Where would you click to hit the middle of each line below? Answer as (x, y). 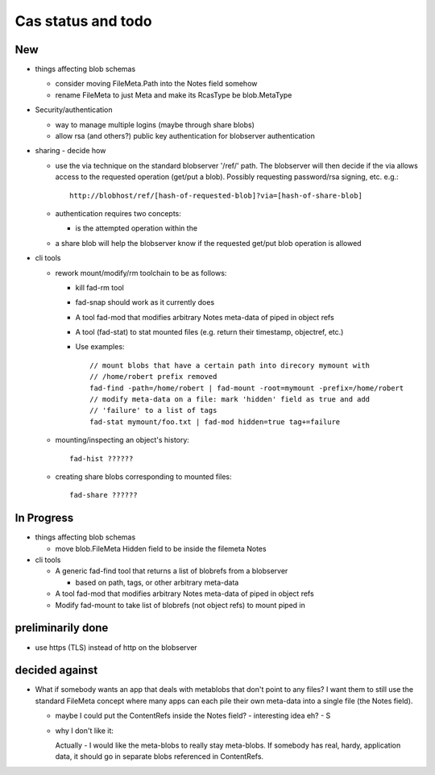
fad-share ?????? (104, 495)
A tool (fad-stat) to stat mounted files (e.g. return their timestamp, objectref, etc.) (209, 332)
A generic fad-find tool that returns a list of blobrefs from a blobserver (172, 571)
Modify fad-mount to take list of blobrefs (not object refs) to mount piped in (180, 605)
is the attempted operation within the (136, 228)
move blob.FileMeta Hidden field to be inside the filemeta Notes (161, 548)
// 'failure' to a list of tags (153, 410)
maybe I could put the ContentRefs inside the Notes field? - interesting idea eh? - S (193, 716)
